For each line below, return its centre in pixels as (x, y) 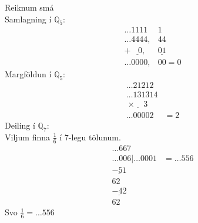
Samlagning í (28, 19)
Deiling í (20, 125)
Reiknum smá (29, 7)
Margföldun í (28, 73)
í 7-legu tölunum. (90, 137)
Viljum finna (28, 137)
